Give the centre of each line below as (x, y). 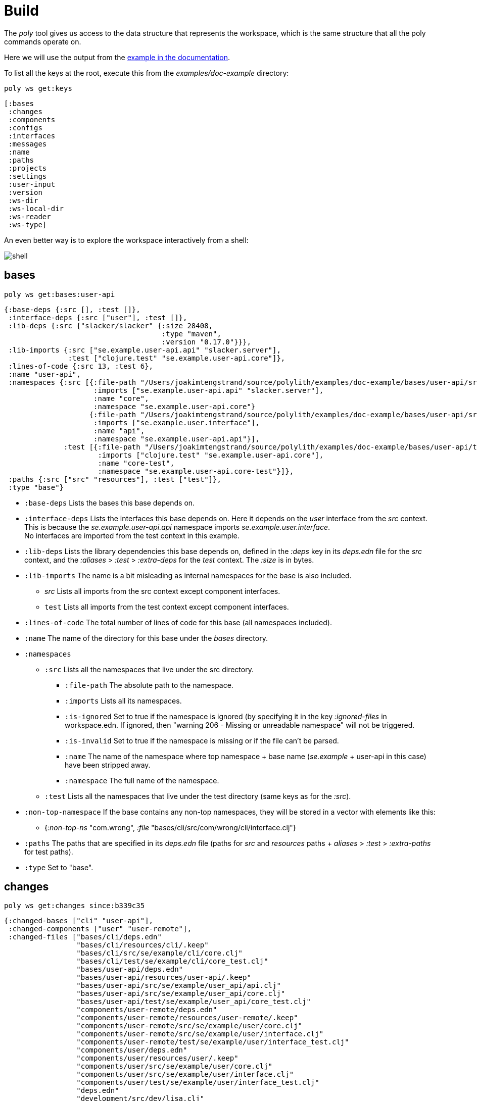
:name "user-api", (44, 374)
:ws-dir (23, 200)
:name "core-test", (136, 463)
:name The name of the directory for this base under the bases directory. (146, 638)
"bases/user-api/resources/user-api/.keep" (164, 978)
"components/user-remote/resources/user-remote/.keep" (187, 1018)
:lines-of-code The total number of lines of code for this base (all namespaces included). (178, 622)
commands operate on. (43, 41)
